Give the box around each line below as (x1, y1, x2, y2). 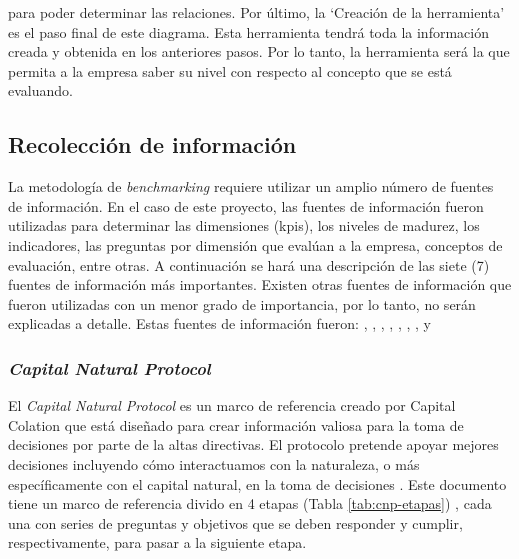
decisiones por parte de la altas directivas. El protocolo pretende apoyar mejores (8, 434, 499, 455)
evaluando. (8, 80, 73, 101)
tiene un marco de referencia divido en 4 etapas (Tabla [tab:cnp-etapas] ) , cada (8, 493, 492, 514)
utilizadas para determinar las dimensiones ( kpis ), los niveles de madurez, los (8, 215, 480, 236)
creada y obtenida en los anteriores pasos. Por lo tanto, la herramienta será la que (8, 41, 510, 62)
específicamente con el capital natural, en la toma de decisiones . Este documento (8, 473, 507, 494)
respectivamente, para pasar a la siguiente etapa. (8, 532, 307, 553)
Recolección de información (8, 129, 297, 160)
